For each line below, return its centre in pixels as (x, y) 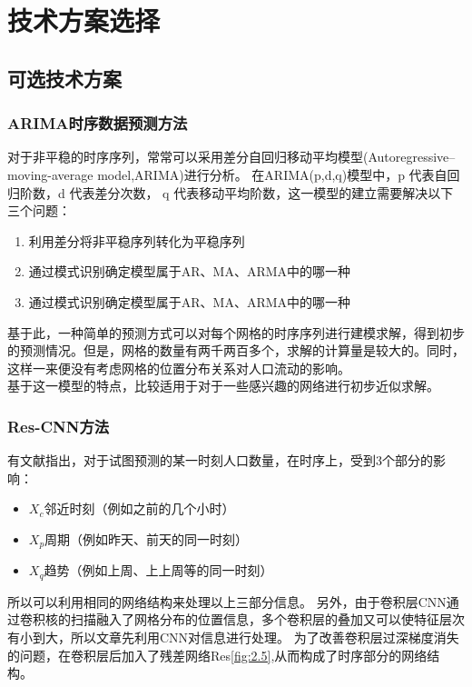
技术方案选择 (84, 20)
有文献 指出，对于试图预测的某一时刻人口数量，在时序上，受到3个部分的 (220, 460)
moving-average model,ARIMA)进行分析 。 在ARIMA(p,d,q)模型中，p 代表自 (227, 174)
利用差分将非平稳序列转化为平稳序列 (137, 240)
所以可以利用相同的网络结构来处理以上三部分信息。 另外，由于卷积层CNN (227, 601)
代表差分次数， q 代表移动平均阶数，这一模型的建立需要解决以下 (261, 192)
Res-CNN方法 (59, 426)
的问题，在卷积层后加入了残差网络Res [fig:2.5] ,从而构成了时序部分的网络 (217, 655)
